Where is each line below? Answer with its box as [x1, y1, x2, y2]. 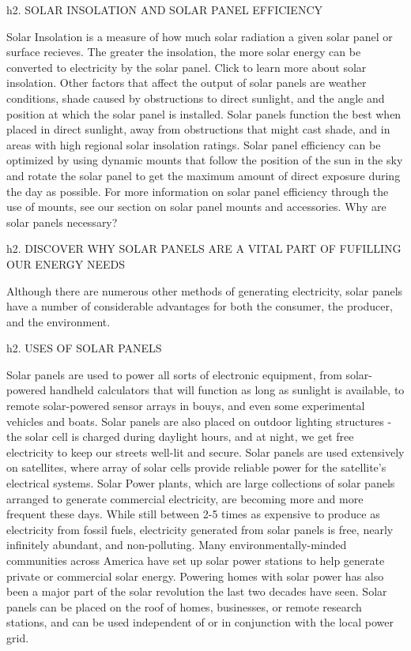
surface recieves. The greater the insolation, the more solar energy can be [6, 43, 361, 60]
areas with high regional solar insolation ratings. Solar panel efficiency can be [6, 136, 381, 152]
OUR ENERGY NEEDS [6, 255, 126, 272]
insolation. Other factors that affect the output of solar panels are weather [6, 74, 367, 91]
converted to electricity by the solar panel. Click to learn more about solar [6, 58, 367, 75]
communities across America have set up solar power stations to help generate [6, 552, 385, 568]
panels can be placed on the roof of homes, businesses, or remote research [6, 598, 362, 615]
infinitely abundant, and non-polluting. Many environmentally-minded [6, 536, 347, 553]
